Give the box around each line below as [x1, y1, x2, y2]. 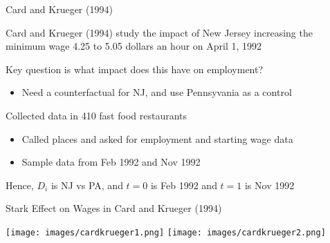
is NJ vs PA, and [51, 177, 123, 192]
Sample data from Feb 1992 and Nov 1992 [21, 155, 201, 169]
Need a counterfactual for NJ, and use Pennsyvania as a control [21, 85, 292, 99]
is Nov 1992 [244, 177, 295, 192]
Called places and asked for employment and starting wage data [21, 131, 293, 146]
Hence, [6, 177, 34, 192]
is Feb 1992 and [150, 177, 217, 192]
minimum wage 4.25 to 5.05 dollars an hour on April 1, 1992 [6, 39, 262, 53]
